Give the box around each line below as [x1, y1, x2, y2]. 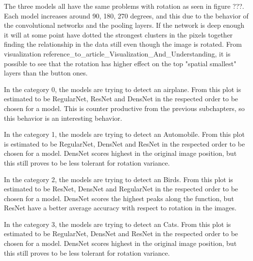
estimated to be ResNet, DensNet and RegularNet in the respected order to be [4, 184, 238, 194]
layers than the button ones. [4, 68, 88, 78]
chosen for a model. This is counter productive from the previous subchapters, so [4, 103, 245, 113]
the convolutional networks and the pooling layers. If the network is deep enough [4, 20, 245, 30]
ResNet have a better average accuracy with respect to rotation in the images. [4, 203, 236, 213]
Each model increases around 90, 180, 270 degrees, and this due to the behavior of [4, 10, 249, 20]
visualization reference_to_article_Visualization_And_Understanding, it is [4, 48, 231, 58]
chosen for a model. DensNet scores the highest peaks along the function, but [4, 193, 234, 203]
